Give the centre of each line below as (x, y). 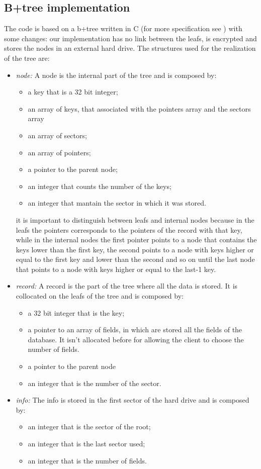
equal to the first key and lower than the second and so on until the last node (135, 259)
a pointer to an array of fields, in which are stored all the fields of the (135, 330)
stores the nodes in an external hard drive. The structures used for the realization (130, 48)
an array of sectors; (57, 135)
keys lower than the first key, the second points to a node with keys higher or (135, 249)
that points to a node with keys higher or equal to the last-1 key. (116, 269)
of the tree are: (27, 58)
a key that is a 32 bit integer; (73, 92)
